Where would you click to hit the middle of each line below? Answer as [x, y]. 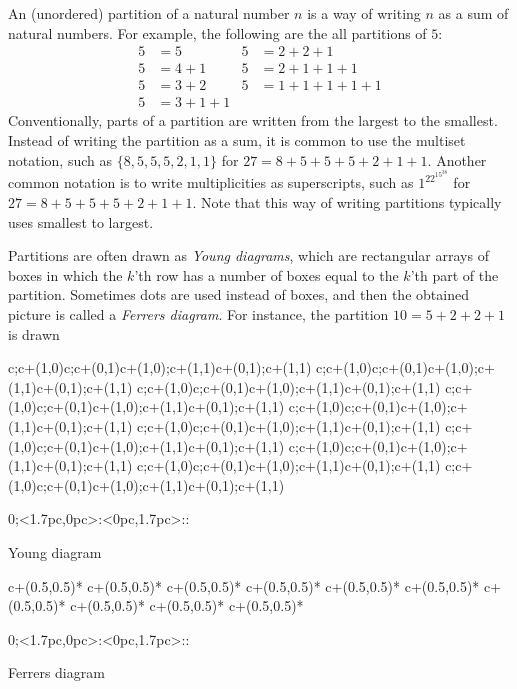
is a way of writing [364, 13]
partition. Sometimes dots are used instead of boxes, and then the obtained [238, 294]
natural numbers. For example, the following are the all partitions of [217, 32]
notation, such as [60, 159]
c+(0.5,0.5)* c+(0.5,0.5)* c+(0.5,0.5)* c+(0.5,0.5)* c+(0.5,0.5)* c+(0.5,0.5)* [244, 585]
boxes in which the [65, 274]
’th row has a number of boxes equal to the [266, 274]
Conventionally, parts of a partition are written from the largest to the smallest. [253, 120]
